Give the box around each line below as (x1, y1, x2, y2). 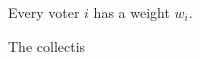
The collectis (8, 35, 86, 56)
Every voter (8, 2, 80, 22)
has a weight (93, 2, 170, 22)
